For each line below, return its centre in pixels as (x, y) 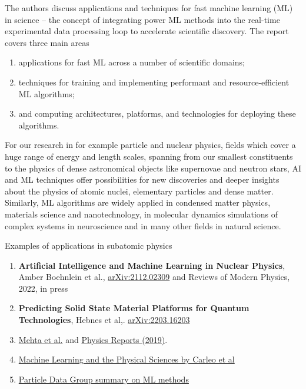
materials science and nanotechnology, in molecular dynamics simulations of (142, 214)
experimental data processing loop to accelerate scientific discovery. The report (147, 31)
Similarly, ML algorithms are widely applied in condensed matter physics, (138, 202)
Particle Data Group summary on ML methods (104, 379)
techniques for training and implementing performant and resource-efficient (154, 82)
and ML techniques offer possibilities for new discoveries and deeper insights (142, 179)
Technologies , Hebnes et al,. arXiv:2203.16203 (104, 320)
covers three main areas (47, 42)
